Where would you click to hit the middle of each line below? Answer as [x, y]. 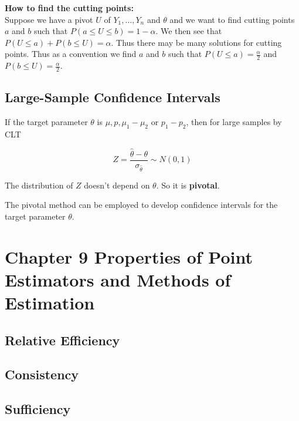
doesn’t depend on [117, 185]
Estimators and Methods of [118, 279]
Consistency [42, 374]
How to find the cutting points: [69, 8]
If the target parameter [46, 122]
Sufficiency [38, 409]
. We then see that [189, 31]
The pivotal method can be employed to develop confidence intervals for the [141, 205]
